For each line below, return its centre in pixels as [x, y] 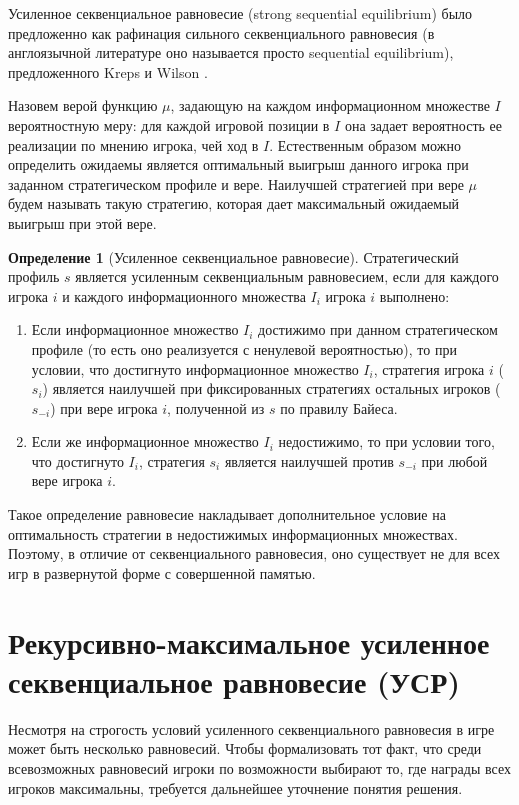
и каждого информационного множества [184, 295]
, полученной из [216, 407]
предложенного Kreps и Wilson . [108, 71]
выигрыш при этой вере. [82, 222]
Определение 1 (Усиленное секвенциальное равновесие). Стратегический [233, 256]
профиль [34, 276]
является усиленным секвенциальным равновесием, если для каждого [287, 276]
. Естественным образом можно [365, 144]
